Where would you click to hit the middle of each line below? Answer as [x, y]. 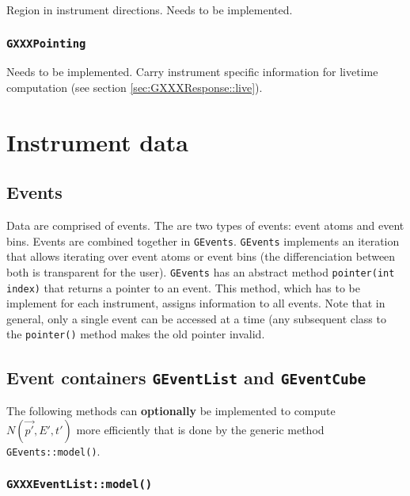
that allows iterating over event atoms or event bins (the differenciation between [201, 256]
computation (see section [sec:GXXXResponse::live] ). [135, 87]
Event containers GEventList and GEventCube [186, 377]
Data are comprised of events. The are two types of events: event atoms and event [205, 225]
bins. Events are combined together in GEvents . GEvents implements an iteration [203, 240]
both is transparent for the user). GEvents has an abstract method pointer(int [201, 271]
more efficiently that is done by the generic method [200, 429]
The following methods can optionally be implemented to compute [171, 410]
